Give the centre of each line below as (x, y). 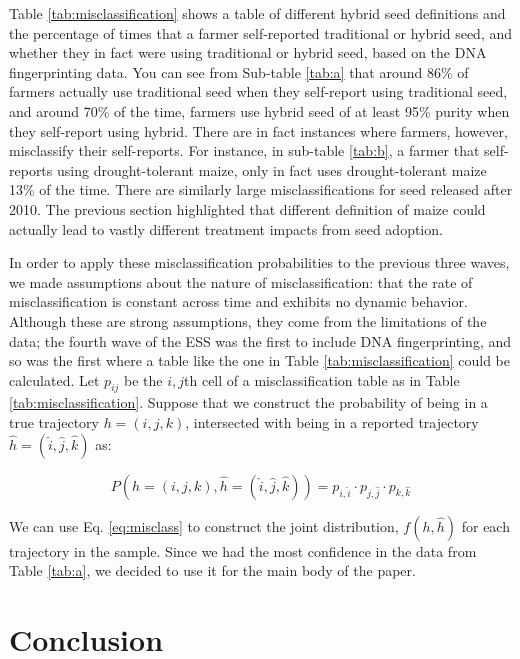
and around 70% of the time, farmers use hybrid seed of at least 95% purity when (259, 110)
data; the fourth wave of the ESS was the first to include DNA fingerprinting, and (260, 340)
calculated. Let (54, 379)
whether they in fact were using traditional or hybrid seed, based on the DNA (248, 52)
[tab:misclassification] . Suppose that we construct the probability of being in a (248, 402)
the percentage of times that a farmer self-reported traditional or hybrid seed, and (261, 32)
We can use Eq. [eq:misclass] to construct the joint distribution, (204, 525)
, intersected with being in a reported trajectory (332, 422)
